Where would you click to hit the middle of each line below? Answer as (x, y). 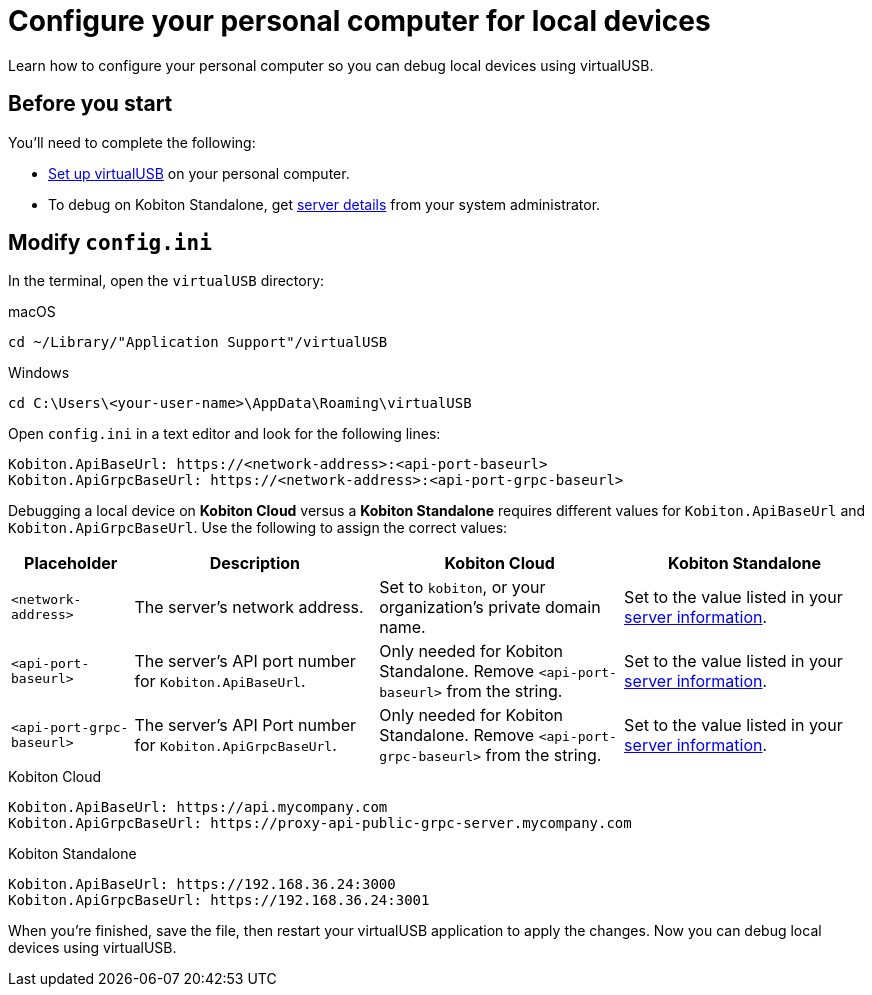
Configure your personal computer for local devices (359, 21)
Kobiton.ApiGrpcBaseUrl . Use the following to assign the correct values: (258, 528)
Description (255, 563)
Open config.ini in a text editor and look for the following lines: (224, 434)
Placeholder (71, 563)
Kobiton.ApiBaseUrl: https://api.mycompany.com (198, 807)
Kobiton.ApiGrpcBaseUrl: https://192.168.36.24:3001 (219, 900)
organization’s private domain (490, 607)
